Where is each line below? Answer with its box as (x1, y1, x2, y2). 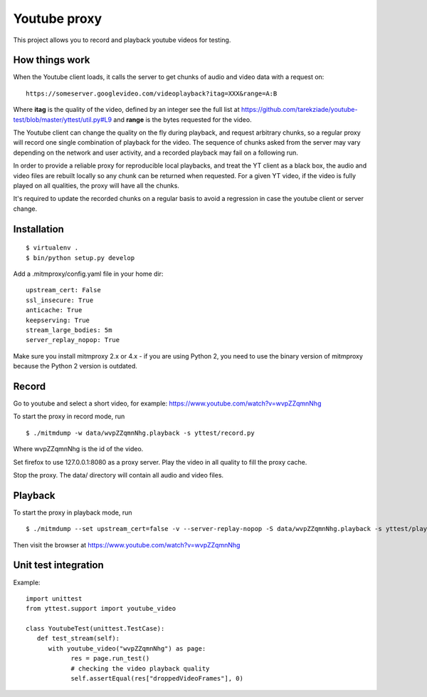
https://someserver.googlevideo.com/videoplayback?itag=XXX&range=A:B (26, 89, 278, 98)
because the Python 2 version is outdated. (13, 362, 138, 371)
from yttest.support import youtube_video (26, 604, 176, 613)
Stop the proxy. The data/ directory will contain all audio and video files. (13, 470, 224, 479)
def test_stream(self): (36, 634, 120, 643)
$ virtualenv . (26, 244, 79, 252)
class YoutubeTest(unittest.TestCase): (26, 624, 165, 633)
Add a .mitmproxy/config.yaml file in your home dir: (13, 269, 164, 278)
